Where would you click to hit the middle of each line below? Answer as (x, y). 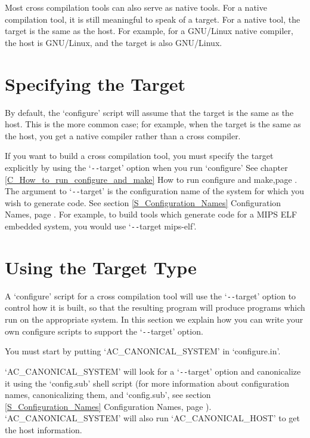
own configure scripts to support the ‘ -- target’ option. (104, 331)
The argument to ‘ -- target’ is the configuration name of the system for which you (154, 191)
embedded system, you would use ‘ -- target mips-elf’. (101, 226)
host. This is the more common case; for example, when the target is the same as (153, 124)
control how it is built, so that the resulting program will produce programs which (155, 307)
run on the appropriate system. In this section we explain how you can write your (154, 319)
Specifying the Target (95, 83)
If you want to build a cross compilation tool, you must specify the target (139, 156)
